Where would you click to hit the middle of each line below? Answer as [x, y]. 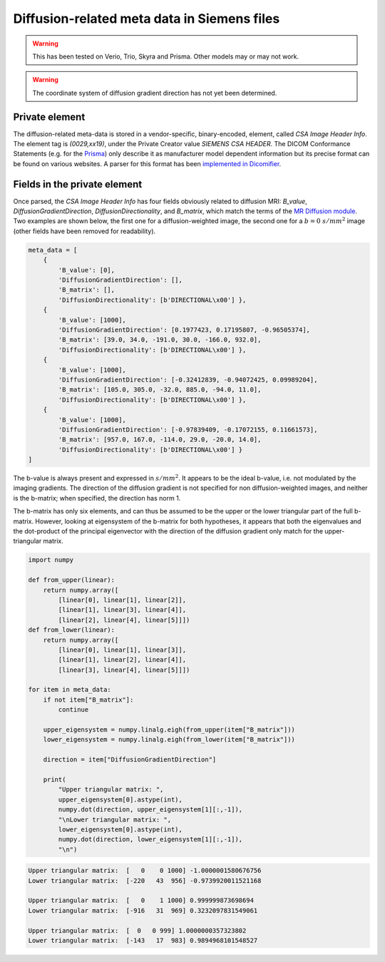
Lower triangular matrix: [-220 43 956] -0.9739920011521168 [145, 880]
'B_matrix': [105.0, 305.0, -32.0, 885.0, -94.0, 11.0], [160, 390]
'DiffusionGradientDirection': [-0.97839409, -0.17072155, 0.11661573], [188, 429]
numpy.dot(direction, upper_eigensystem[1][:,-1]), [150, 810]
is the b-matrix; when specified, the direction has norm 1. [97, 498]
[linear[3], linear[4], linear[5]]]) [124, 670]
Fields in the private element [78, 184]
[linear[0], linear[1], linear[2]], [122, 600]
